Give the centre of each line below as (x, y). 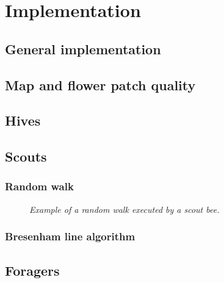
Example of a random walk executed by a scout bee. (125, 209)
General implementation (83, 48)
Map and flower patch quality (100, 84)
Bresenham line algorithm (70, 236)
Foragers (32, 270)
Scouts (26, 156)
